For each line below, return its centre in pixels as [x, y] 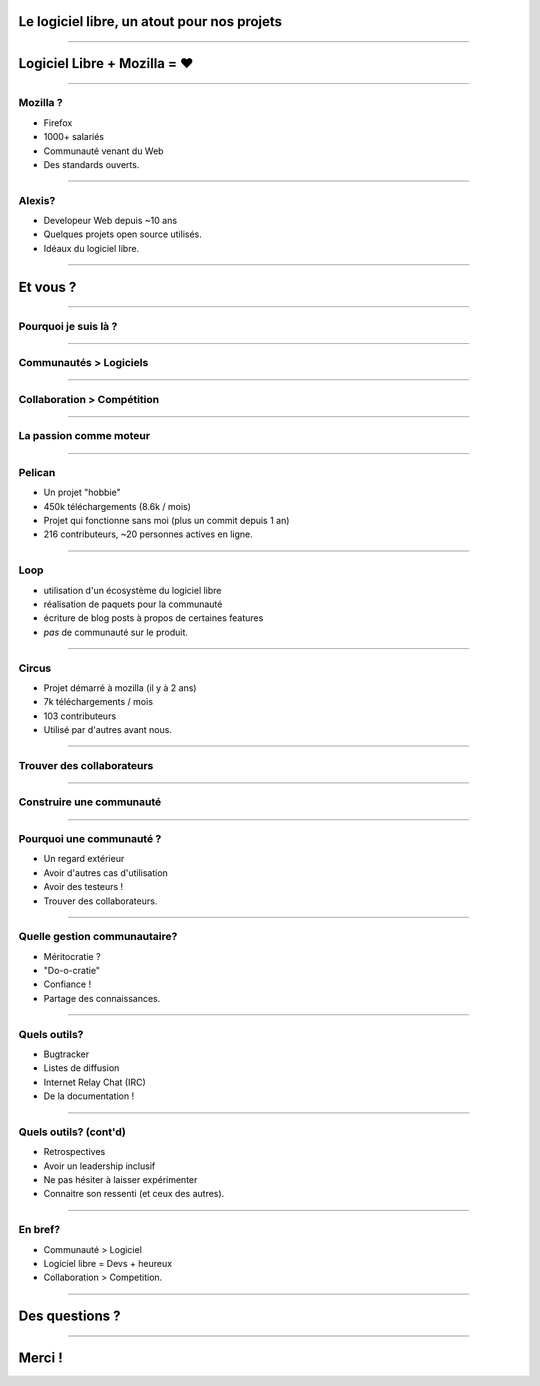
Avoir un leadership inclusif [99, 1166]
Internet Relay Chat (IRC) [94, 1082]
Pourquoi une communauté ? [90, 838]
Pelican [37, 472]
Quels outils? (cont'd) [72, 1132]
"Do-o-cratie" [71, 971]
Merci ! [41, 1358]
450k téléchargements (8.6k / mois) [117, 506]
